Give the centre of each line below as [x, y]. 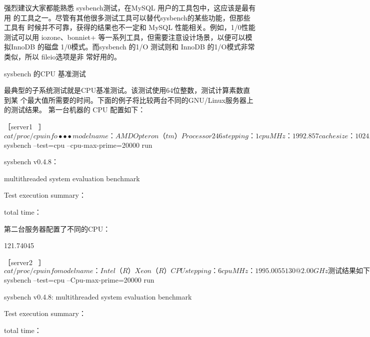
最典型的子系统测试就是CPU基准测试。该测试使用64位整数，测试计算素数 [124, 90]
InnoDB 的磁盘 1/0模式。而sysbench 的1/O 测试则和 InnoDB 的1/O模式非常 [133, 47]
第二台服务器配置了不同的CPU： [57, 228]
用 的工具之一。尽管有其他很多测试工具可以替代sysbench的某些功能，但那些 [127, 17]
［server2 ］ [25, 262]
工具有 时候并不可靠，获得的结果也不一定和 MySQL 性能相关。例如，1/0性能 [130, 27]
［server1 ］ [25, 126]
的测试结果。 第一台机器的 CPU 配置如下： [75, 110]
